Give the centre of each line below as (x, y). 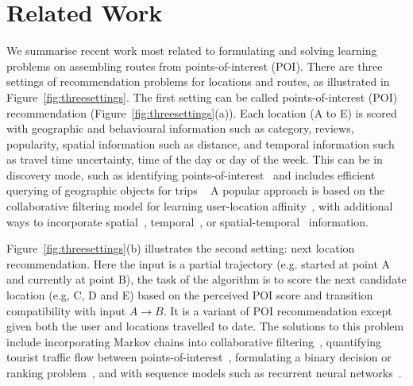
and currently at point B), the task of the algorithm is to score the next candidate (206, 279)
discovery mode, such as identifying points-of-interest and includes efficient (191, 174)
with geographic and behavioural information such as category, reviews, (180, 128)
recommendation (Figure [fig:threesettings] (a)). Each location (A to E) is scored (202, 112)
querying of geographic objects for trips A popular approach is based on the (196, 190)
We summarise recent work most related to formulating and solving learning (192, 50)
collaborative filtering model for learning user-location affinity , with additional (200, 206)
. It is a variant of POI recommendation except (278, 310)
